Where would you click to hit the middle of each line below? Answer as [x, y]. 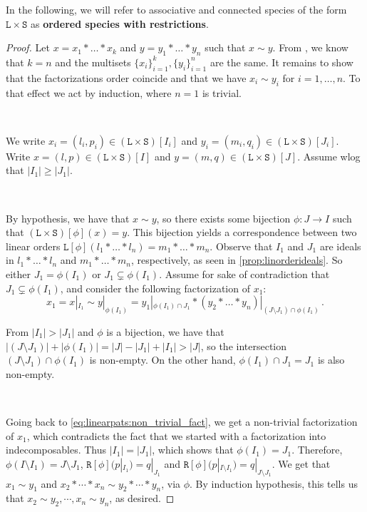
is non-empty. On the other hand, [162, 360]
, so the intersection [244, 345]
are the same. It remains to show [281, 62]
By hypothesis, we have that [68, 218]
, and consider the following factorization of [155, 288]
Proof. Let [28, 47]
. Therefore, [317, 450]
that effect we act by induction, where [89, 92]
